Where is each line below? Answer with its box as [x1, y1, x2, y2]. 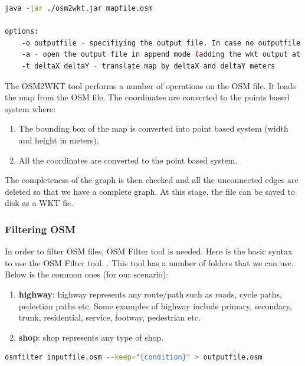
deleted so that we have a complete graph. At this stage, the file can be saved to [5, 185, 295, 197]
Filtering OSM [5, 221, 76, 236]
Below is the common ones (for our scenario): [5, 268, 169, 280]
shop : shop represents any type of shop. [18, 331, 164, 343]
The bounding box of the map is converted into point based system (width [18, 122, 288, 135]
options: [5, 27, 39, 36]
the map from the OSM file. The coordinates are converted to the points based [5, 91, 290, 103]
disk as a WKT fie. [5, 197, 74, 209]
